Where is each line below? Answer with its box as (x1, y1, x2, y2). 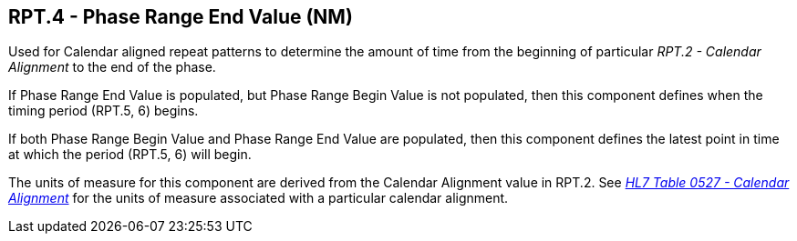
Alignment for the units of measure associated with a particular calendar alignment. (8, 190, 509, 206)
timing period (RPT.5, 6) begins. (8, 103, 199, 119)
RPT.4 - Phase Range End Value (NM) (8, 5, 353, 28)
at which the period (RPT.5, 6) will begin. (8, 146, 252, 163)
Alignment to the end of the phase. (8, 59, 216, 75)
